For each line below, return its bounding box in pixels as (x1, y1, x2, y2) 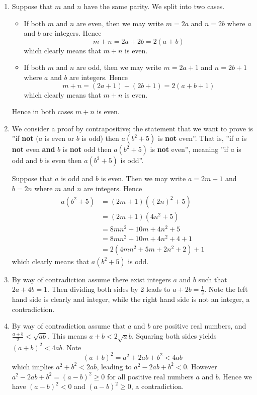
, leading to (97, 361, 132, 371)
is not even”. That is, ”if (157, 133, 234, 143)
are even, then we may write (76, 18, 164, 28)
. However (187, 361, 217, 371)
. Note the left (204, 284, 248, 294)
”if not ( (12, 133, 39, 143)
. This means (47, 331, 87, 341)
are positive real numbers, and (152, 321, 246, 331)
